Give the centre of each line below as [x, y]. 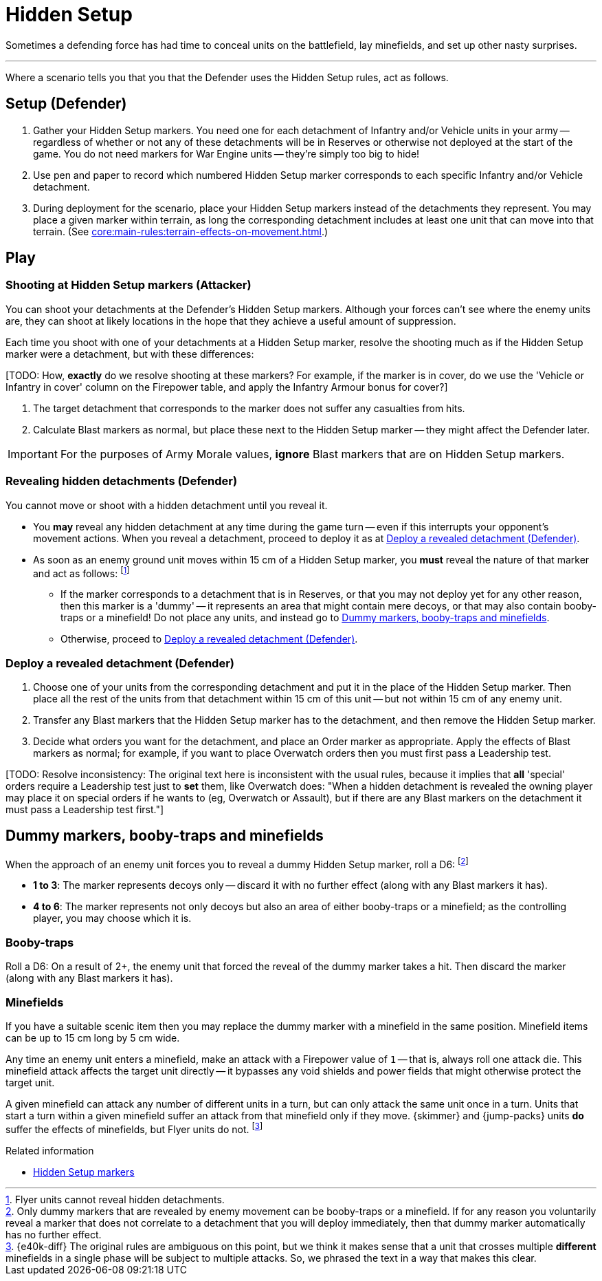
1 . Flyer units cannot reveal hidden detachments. [115, 1199]
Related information [50, 1150]
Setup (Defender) [66, 104]
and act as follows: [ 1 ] [81, 572]
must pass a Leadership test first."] [85, 809]
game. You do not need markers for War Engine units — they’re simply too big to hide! [226, 153]
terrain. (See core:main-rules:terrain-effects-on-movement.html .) [181, 231]
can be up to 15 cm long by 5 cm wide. [93, 1037]
